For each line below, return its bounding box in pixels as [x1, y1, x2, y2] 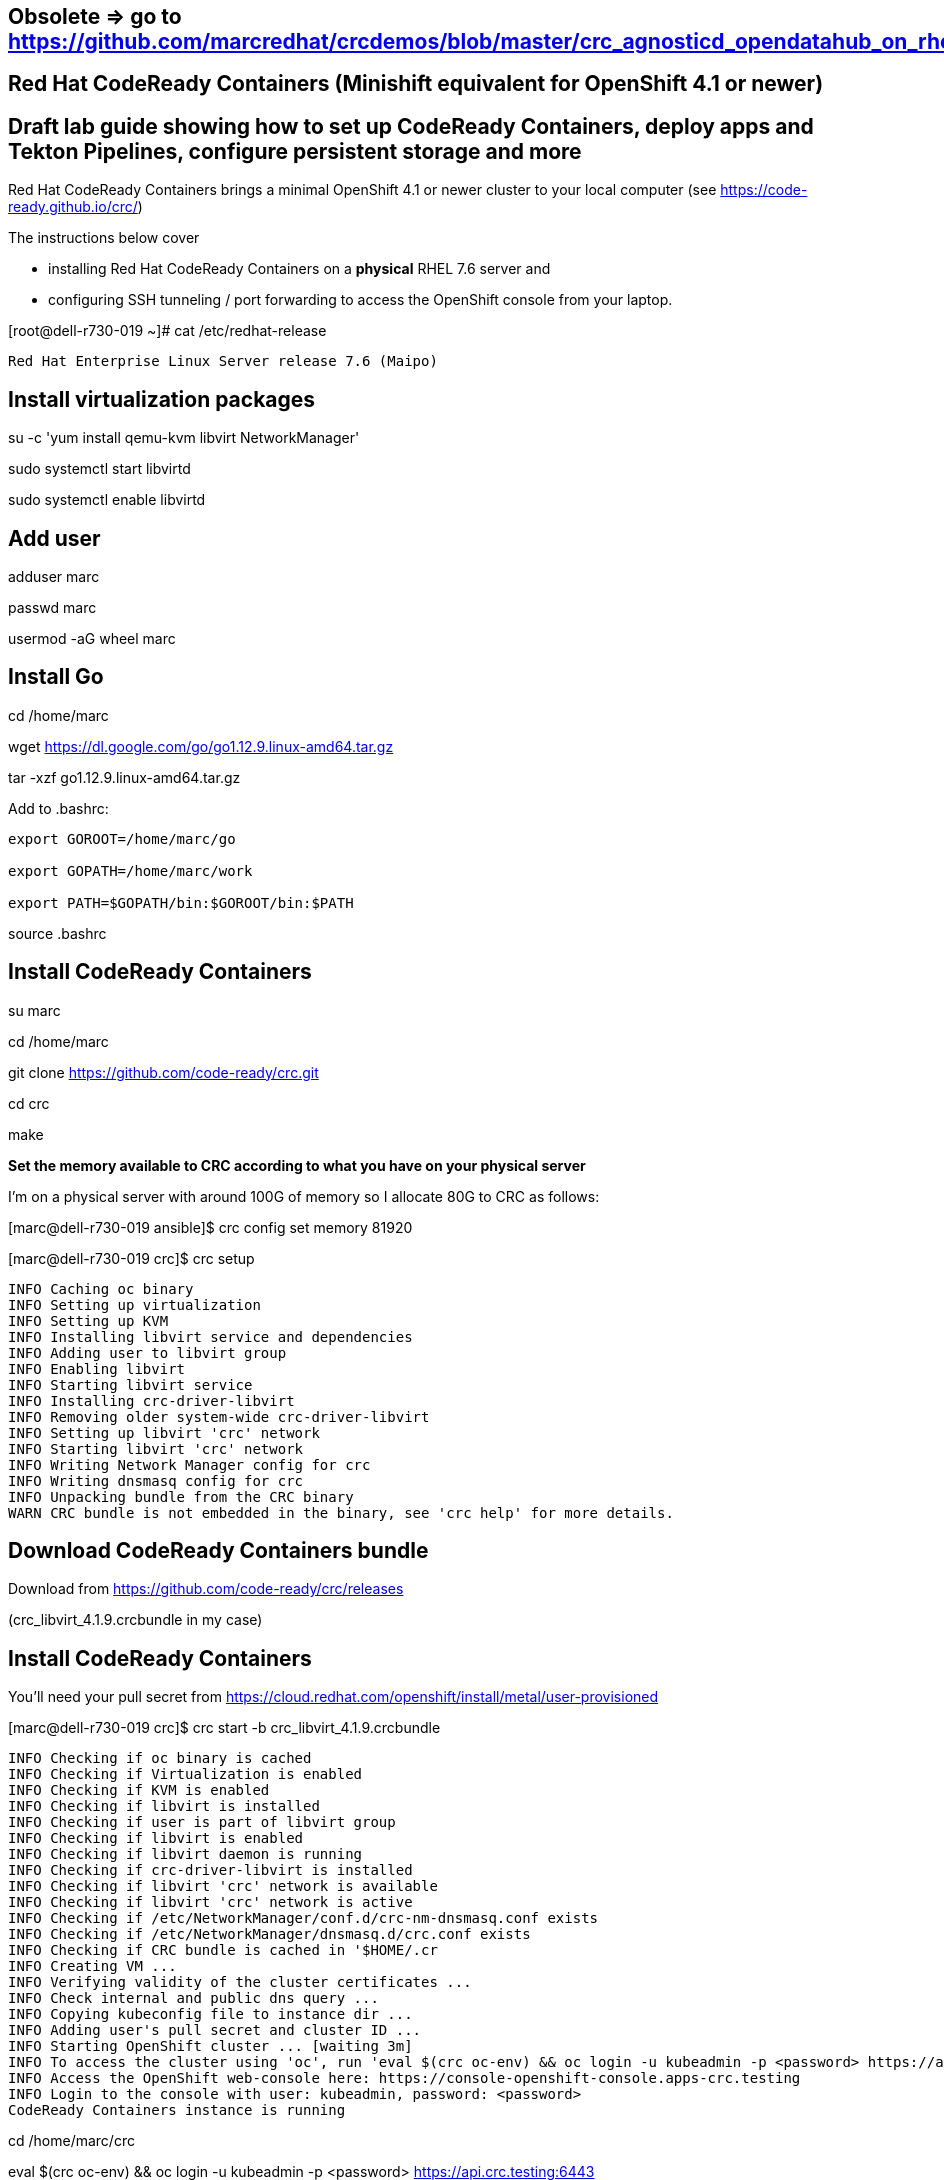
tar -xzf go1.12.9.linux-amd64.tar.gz [8, 768, 241, 786]
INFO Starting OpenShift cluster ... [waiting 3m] [8, 2038, 413, 2055]
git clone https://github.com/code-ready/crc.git [8, 1063, 319, 1081]
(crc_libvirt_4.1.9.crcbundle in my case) [8, 1611, 263, 1629]
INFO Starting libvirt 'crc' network [8, 1440, 304, 1457]
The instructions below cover [8, 229, 200, 247]
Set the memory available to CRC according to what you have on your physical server [8, 1156, 586, 1174]
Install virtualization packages [8, 386, 316, 412]
